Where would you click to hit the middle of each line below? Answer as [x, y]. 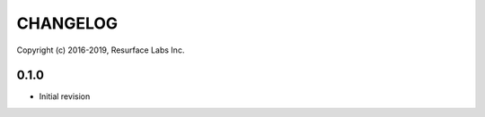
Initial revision [65, 96]
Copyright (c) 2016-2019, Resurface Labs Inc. [101, 50]
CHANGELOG [67, 23]
